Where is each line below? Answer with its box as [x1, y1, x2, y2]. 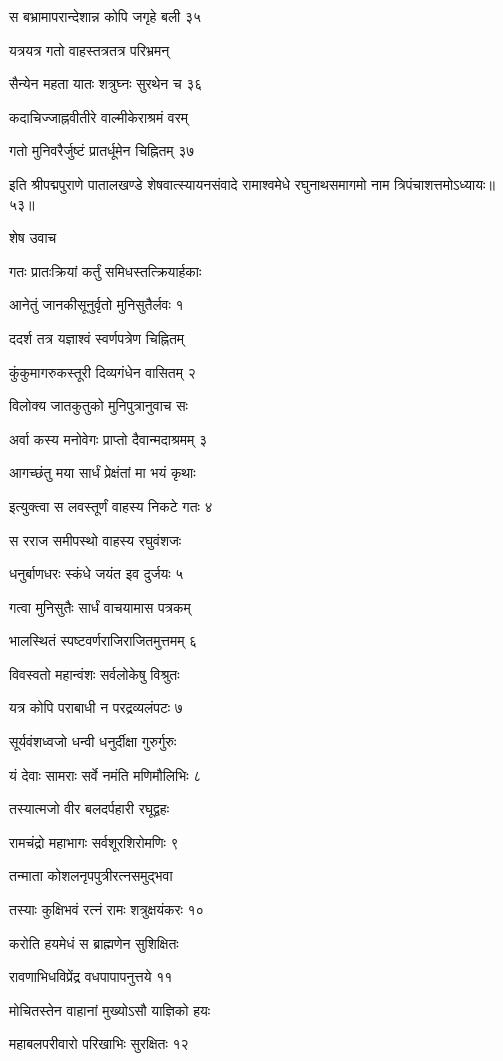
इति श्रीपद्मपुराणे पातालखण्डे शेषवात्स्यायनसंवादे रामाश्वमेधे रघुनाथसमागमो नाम [9, 173, 390, 194]
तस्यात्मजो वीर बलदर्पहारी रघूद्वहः [9, 798, 170, 819]
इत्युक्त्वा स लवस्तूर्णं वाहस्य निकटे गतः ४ [9, 495, 213, 516]
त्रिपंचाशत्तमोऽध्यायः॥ [394, 173, 495, 194]
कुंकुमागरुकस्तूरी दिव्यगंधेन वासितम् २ [9, 361, 196, 382]
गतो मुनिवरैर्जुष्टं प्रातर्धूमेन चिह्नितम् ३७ [9, 140, 195, 161]
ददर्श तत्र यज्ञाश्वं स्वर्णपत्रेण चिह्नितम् [9, 327, 185, 348]
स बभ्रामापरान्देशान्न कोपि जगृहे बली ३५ [9, 6, 201, 26]
